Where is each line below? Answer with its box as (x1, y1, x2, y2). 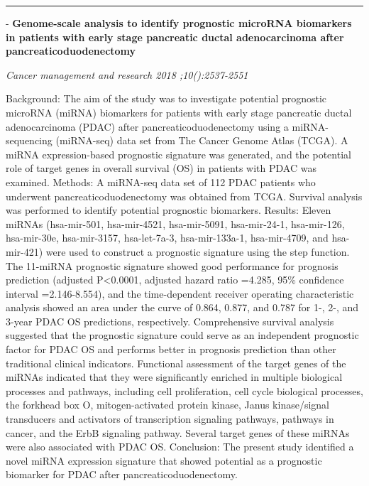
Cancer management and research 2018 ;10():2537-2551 (6, 67, 248, 82)
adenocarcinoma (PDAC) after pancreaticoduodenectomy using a (6, 119, 289, 134)
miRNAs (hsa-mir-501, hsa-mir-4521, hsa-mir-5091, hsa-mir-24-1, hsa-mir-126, (6, 216, 345, 231)
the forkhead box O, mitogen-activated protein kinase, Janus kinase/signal (6, 397, 329, 412)
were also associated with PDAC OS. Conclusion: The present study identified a (6, 439, 354, 454)
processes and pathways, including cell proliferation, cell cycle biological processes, (6, 383, 363, 398)
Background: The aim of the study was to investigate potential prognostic (6, 91, 327, 106)
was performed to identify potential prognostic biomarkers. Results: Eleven (6, 202, 331, 217)
